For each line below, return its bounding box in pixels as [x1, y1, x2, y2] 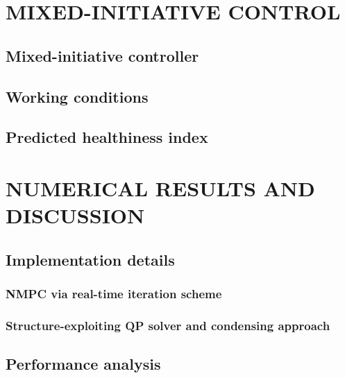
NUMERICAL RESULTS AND [6, 173, 315, 202]
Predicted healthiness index [6, 126, 208, 148]
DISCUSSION [6, 201, 145, 230]
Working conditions [6, 85, 149, 107]
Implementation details [6, 248, 175, 270]
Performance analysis [6, 353, 161, 375]
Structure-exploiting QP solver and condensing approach [6, 316, 330, 334]
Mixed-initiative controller [6, 44, 199, 66]
